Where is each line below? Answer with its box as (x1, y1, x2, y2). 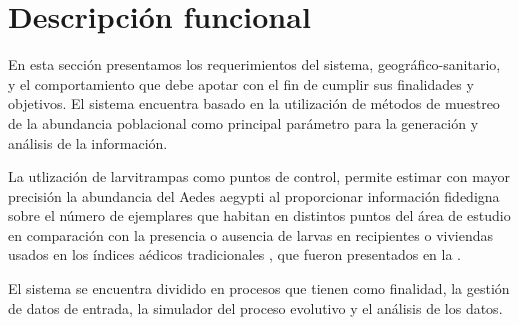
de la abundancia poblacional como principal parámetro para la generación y (8, 112, 479, 133)
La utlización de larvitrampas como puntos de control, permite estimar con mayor (8, 166, 510, 187)
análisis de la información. (8, 132, 168, 153)
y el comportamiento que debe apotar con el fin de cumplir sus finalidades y (8, 73, 474, 94)
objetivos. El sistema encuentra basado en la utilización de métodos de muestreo (8, 93, 500, 114)
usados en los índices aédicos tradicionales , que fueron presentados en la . (8, 244, 461, 265)
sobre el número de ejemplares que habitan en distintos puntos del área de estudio (8, 205, 511, 226)
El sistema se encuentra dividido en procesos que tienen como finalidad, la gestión (8, 278, 510, 299)
